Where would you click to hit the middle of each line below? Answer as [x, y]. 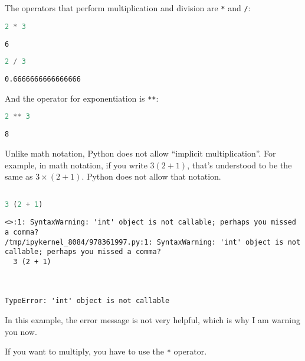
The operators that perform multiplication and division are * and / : [128, 8]
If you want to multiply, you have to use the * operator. [106, 351]
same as [19, 176]
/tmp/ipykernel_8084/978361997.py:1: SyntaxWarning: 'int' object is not [153, 242]
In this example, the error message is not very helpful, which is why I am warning [153, 320]
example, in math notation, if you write [76, 165]
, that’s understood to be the [240, 165]
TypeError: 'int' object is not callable [87, 301]
